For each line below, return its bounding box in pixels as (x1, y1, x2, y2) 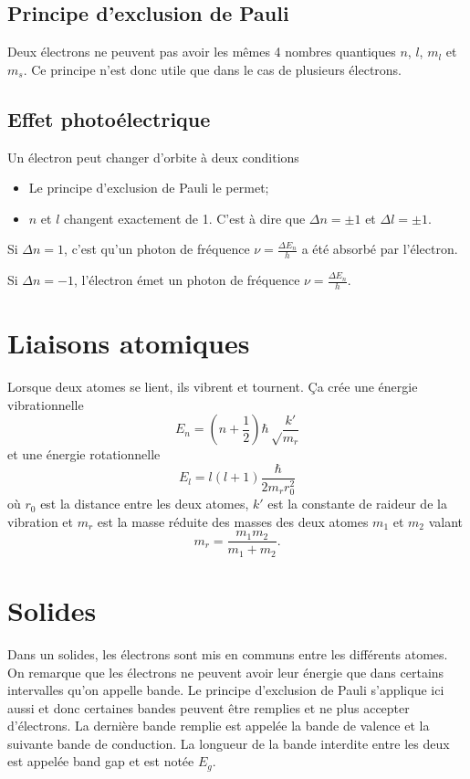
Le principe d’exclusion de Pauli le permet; (28, 178, 269, 197)
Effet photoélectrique (7, 104, 211, 132)
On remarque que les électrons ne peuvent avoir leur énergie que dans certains (7, 662, 444, 681)
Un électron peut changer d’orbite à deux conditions (7, 147, 299, 166)
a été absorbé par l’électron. (301, 239, 458, 258)
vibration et (7, 511, 74, 531)
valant (428, 511, 464, 531)
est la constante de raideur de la (267, 494, 447, 513)
